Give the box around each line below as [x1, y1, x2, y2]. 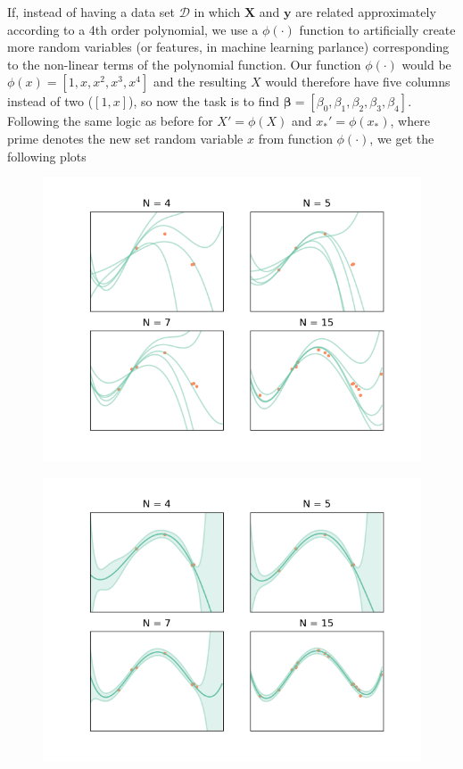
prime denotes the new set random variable [7, 128, 244, 147]
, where [390, 112, 430, 130]
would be [401, 54, 451, 73]
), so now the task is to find [128, 92, 280, 111]
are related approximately [295, 3, 436, 21]
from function [258, 128, 333, 147]
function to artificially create [299, 20, 456, 38]
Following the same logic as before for [7, 112, 213, 130]
